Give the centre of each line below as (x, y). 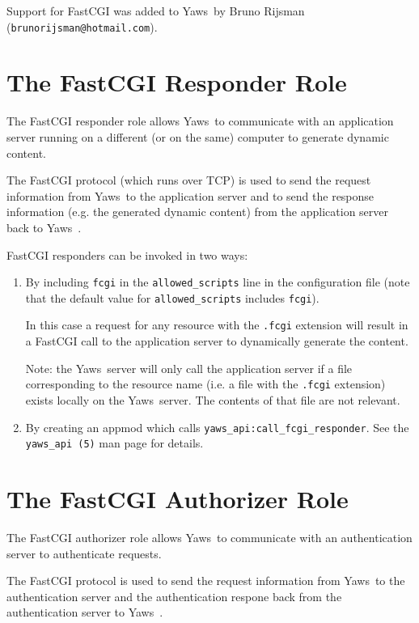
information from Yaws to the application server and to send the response (190, 195)
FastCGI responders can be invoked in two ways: (127, 254)
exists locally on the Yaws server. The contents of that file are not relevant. (213, 399)
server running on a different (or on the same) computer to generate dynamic (198, 136)
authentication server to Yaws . (85, 612)
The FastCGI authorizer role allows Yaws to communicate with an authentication (209, 537)
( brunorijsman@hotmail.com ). (82, 26)
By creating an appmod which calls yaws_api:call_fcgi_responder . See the (217, 427)
